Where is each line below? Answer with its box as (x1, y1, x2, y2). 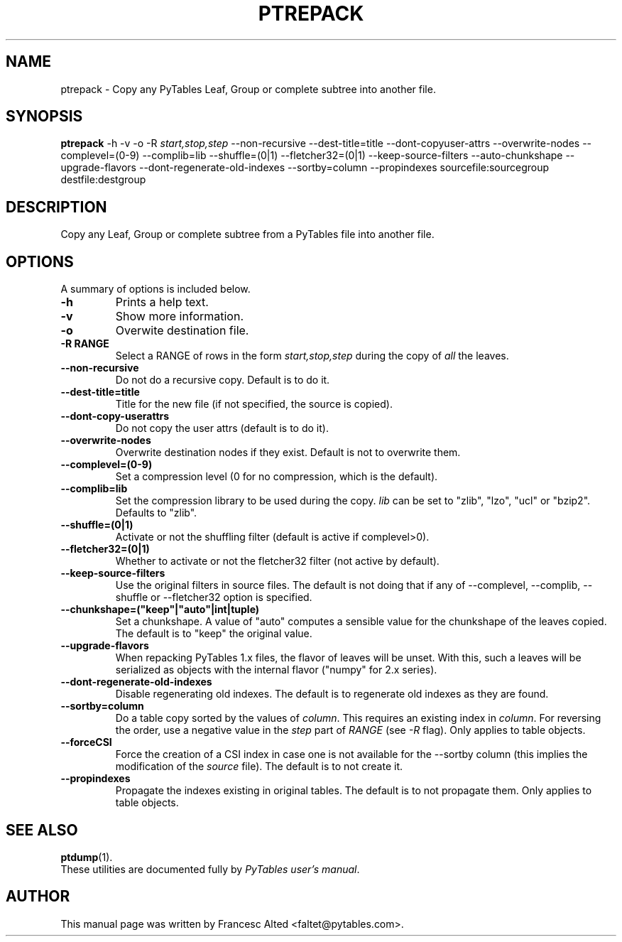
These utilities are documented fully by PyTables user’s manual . (60, 862, 360, 875)
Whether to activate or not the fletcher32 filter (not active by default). (115, 555, 440, 568)
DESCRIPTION (6, 197, 107, 216)
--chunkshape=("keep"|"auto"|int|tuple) (60, 603, 260, 616)
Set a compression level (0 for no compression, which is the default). (115, 470, 438, 483)
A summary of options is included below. (60, 283, 251, 296)
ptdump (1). (60, 850, 113, 863)
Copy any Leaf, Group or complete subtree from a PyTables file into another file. (60, 228, 435, 241)
